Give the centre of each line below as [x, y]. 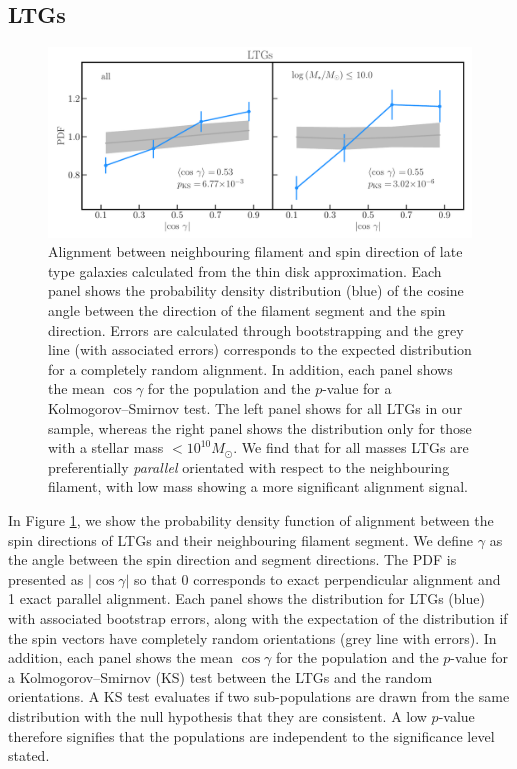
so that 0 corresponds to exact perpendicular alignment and [317, 578]
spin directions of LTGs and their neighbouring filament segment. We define [241, 539]
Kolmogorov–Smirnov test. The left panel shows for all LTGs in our [255, 408]
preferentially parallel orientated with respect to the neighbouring [249, 466]
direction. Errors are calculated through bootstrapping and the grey [256, 329]
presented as [46, 578]
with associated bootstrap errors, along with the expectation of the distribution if [258, 617]
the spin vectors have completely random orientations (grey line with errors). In [252, 637]
